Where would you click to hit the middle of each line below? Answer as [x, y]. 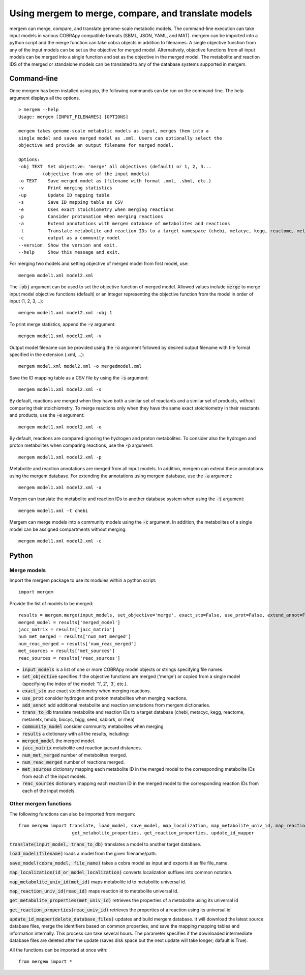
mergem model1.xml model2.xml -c [60, 541]
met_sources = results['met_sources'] [67, 651]
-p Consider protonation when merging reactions [91, 217]
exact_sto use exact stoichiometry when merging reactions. [87, 691]
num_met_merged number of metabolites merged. [74, 755]
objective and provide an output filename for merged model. [96, 145]
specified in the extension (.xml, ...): [47, 355]
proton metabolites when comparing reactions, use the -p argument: [81, 445]
